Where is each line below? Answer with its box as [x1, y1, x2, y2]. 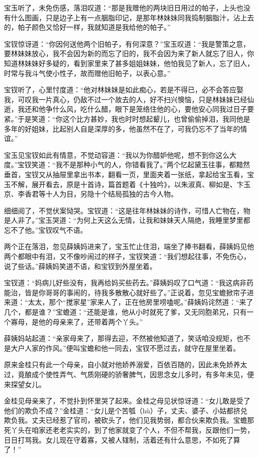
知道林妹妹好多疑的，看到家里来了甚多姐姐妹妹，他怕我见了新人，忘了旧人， [4, 58, 254, 68]
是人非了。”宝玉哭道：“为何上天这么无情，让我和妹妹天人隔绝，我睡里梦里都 [4, 215, 251, 225]
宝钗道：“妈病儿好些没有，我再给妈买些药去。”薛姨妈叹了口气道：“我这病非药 [4, 277, 254, 288]
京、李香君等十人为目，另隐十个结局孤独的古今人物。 [4, 189, 178, 199]
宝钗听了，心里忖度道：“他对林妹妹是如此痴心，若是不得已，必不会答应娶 [4, 84, 244, 95]
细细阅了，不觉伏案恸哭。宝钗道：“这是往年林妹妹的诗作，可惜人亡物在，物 [4, 205, 251, 215]
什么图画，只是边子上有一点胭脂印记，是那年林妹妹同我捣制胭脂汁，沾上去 [10, 12, 254, 22]
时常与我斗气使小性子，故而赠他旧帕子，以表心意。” [4, 67, 171, 78]
